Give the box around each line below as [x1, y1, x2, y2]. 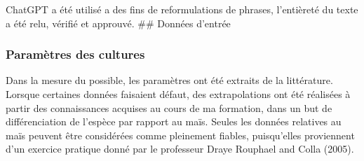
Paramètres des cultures [6, 45, 145, 63]
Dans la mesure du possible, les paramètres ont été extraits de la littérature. [6, 73, 333, 87]
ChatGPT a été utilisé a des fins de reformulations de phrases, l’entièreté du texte [6, 2, 358, 16]
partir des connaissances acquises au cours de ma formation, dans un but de [6, 100, 332, 115]
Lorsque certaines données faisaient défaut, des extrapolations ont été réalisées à [6, 87, 351, 101]
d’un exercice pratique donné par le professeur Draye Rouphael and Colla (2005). [6, 141, 354, 156]
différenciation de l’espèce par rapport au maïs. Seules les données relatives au [6, 114, 342, 129]
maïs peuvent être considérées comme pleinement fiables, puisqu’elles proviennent [6, 127, 355, 142]
